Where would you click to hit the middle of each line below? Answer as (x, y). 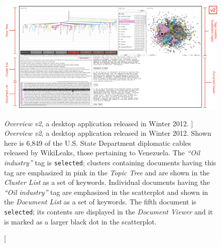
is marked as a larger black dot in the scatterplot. (80, 221)
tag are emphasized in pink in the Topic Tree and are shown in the (107, 172)
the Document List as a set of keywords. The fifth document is (100, 202)
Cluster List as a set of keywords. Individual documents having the (107, 182)
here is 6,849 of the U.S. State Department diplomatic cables (98, 143)
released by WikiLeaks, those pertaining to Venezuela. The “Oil (102, 153)
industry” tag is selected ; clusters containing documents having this (110, 162)
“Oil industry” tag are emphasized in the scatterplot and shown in (106, 192)
